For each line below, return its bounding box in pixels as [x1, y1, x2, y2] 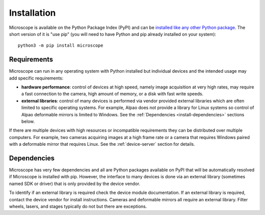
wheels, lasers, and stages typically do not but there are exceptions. [9, 204, 147, 209]
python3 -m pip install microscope [18, 43, 104, 49]
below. [21, 118, 35, 124]
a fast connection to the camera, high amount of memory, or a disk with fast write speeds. [21, 91, 204, 97]
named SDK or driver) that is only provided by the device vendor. [9, 181, 140, 187]
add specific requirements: [9, 75, 64, 81]
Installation [9, 7, 56, 18]
